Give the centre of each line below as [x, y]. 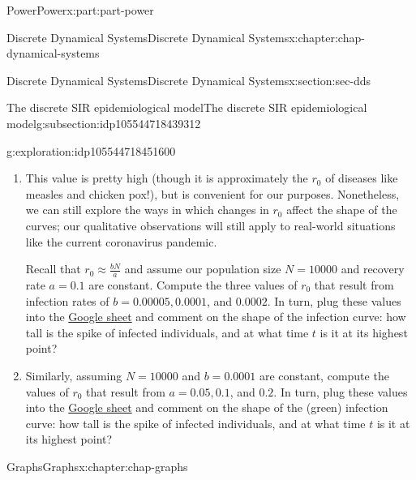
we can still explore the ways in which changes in [147, 210]
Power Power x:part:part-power [80, 10]
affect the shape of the [342, 210]
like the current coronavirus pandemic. [121, 241]
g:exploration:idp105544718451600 [91, 150]
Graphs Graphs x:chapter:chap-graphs [97, 466]
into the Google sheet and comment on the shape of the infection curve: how [216, 317]
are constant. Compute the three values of [193, 284]
